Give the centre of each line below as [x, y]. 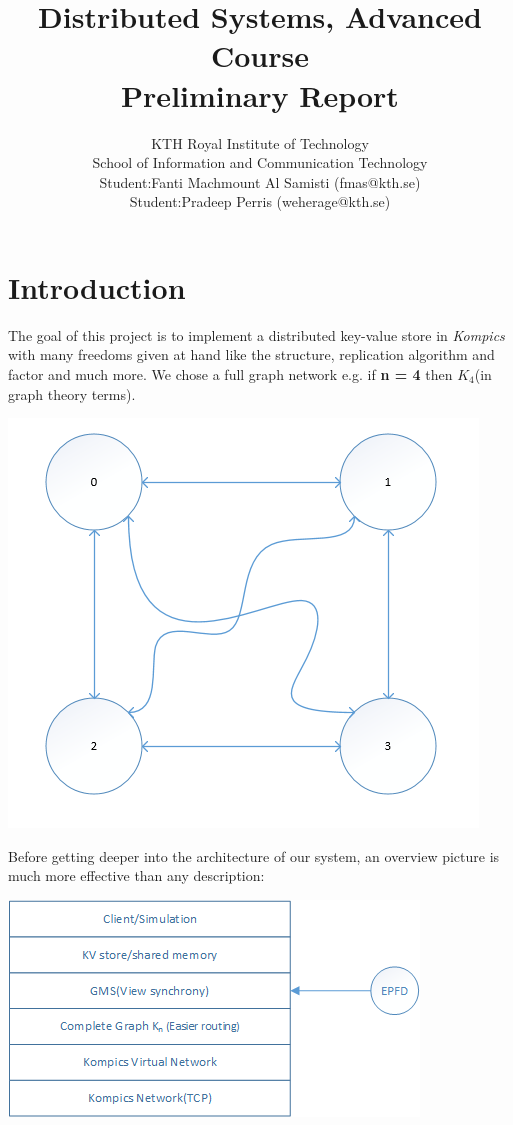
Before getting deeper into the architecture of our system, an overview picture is [254, 855]
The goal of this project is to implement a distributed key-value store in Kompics [256, 334]
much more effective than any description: [136, 875]
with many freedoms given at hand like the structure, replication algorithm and [251, 354]
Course [259, 55]
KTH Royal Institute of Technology [260, 142]
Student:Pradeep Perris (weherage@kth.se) [260, 201]
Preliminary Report [260, 94]
